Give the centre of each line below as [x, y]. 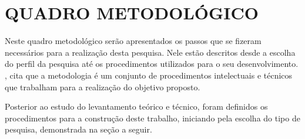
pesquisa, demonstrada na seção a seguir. [78, 129]
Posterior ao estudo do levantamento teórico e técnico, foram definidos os [136, 106]
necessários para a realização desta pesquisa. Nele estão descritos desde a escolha [150, 52]
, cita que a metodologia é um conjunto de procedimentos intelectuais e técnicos [149, 75]
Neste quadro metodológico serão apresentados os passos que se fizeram [133, 41]
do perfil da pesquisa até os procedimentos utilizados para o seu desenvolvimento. [152, 64]
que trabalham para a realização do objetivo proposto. [103, 87]
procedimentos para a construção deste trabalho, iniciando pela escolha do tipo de [152, 118]
